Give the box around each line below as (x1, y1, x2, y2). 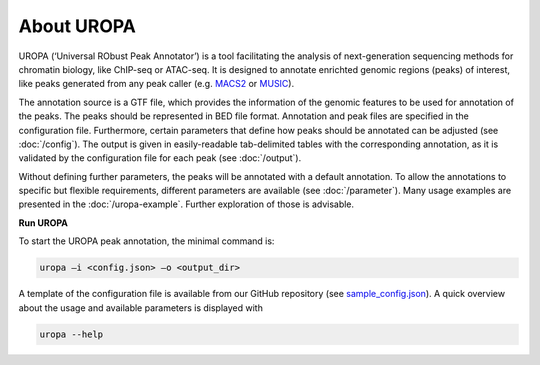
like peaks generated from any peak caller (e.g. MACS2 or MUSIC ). (18, 78, 295, 90)
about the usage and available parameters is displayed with (18, 301, 264, 314)
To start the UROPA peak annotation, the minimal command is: (18, 235, 275, 247)
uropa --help (39, 328, 104, 340)
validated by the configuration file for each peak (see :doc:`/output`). (18, 152, 302, 164)
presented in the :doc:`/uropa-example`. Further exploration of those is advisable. (18, 198, 355, 210)
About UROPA (18, 15, 137, 37)
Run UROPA (18, 216, 69, 229)
